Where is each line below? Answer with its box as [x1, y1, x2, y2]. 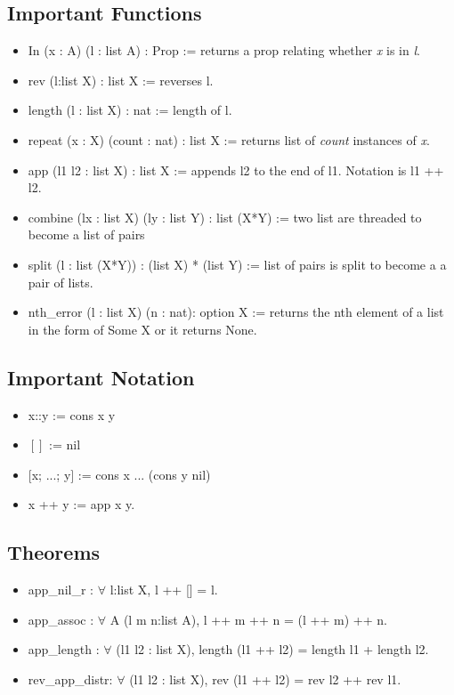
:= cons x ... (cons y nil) [77, 465, 211, 483]
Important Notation [7, 363, 195, 391]
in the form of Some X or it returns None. [28, 319, 257, 338]
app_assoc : [28, 610, 94, 628]
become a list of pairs [28, 225, 145, 244]
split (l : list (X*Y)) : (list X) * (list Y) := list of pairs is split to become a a [28, 255, 447, 273]
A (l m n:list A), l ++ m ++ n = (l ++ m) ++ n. [109, 610, 387, 628]
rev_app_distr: [28, 669, 113, 688]
